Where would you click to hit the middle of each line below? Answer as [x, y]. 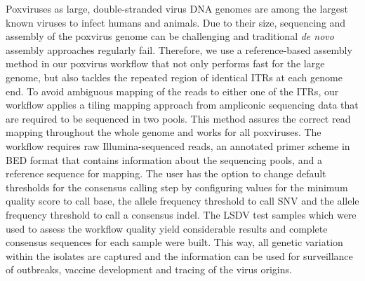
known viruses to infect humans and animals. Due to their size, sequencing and [176, 22]
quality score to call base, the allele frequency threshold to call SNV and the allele [182, 201]
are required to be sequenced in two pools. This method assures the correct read [178, 118]
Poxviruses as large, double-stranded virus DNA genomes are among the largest [177, 8]
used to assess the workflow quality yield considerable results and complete [167, 228]
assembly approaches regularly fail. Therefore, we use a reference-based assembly [179, 49]
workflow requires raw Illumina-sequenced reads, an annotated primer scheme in [178, 145]
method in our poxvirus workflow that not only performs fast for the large [165, 63]
